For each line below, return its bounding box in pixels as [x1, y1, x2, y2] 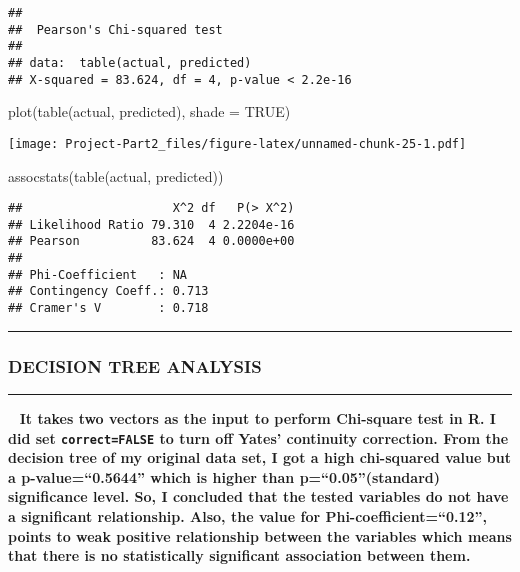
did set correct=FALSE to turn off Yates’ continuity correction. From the [8, 427, 509, 448]
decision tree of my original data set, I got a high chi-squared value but [8, 447, 511, 468]
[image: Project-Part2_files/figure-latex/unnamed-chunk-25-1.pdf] [8, 136, 467, 151]
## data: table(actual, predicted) [8, 55, 252, 70]
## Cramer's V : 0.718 [8, 301, 209, 316]
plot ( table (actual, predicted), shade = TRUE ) [8, 101, 291, 122]
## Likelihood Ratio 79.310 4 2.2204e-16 [8, 217, 295, 232]
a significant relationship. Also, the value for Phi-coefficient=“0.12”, [8, 505, 487, 526]
